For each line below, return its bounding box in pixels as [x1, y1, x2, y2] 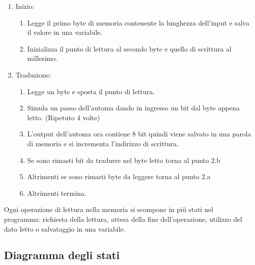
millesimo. [27, 53, 58, 63]
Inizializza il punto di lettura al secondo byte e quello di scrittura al [27, 43, 231, 53]
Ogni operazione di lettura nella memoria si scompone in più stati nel [4, 204, 213, 214]
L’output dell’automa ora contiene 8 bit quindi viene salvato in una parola [27, 129, 251, 139]
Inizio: [15, 1, 34, 11]
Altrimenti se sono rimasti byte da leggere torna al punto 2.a [27, 171, 211, 182]
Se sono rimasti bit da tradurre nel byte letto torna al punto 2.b [27, 155, 221, 165]
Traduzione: [15, 69, 51, 79]
